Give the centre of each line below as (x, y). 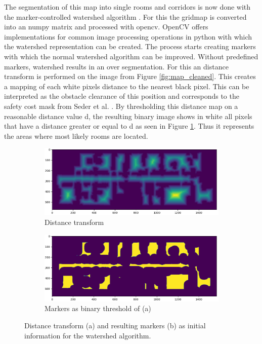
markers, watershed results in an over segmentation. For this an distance (116, 66)
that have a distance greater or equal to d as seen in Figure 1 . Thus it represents (129, 126)
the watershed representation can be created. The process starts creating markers (130, 46)
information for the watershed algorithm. (88, 335)
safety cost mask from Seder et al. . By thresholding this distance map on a (121, 106)
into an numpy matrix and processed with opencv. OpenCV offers (106, 27)
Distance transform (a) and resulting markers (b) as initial (115, 326)
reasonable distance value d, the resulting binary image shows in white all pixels (128, 116)
